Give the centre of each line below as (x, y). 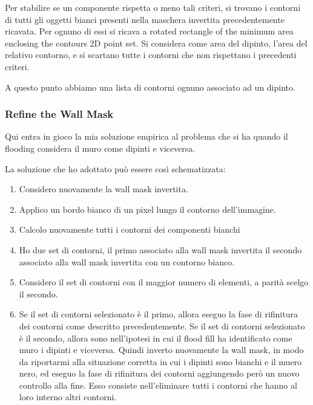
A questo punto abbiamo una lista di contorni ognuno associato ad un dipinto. (150, 87)
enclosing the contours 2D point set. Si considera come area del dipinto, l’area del (156, 43)
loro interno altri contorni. (68, 397)
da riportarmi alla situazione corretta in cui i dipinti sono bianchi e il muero (160, 361)
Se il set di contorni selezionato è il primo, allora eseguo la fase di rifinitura (158, 314)
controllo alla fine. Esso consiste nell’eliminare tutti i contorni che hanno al (158, 385)
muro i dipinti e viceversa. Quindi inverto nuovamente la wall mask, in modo (161, 350)
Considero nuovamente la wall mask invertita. (104, 189)
